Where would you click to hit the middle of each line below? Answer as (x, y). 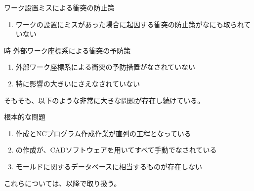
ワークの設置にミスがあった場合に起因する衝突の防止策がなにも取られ (130, 24)
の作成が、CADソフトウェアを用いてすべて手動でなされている (116, 150)
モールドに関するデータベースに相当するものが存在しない (109, 166)
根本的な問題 (25, 117)
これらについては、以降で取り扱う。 (63, 183)
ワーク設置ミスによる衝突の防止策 (59, 7)
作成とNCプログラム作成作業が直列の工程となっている (103, 133)
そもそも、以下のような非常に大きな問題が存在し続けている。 (104, 100)
